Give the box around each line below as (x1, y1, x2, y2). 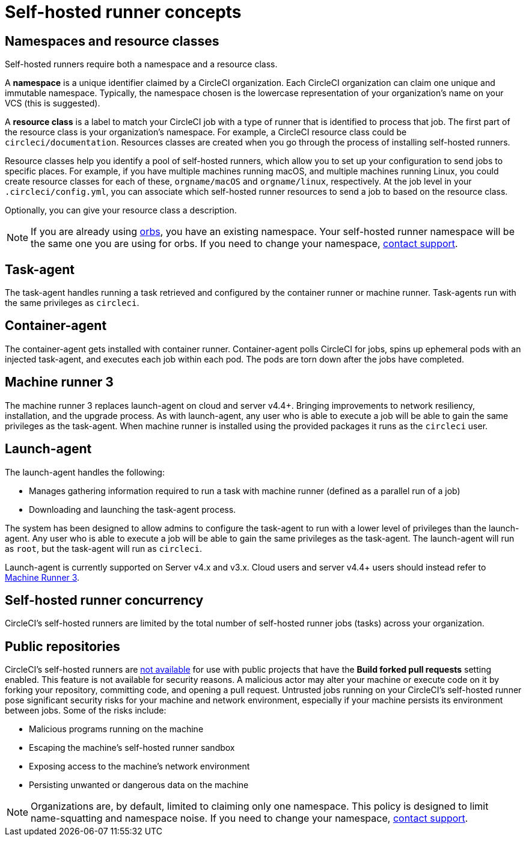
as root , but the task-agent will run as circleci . (5, 543, 203, 554)
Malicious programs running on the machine (29, 724, 204, 735)
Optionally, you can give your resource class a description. (5, 205, 237, 216)
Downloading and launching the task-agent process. (29, 504, 236, 515)
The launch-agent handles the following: (5, 466, 165, 477)
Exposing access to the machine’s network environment (29, 761, 250, 772)
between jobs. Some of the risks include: (5, 705, 167, 716)
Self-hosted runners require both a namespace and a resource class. (5, 59, 278, 70)
